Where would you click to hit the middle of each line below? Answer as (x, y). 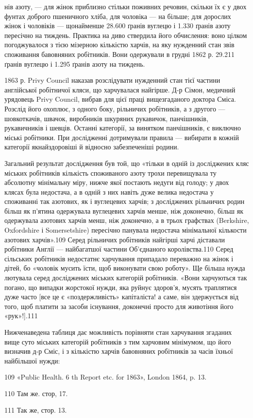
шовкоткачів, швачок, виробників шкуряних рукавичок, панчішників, (106, 118)
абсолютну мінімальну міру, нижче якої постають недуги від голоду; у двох (117, 182)
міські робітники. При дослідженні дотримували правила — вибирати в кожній (122, 137)
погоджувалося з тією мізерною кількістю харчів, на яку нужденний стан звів (119, 45)
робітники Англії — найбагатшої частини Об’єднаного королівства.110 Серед (119, 249)
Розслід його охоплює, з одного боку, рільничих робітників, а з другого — (115, 108)
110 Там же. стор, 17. (36, 393)
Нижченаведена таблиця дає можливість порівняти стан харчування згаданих (118, 332)
